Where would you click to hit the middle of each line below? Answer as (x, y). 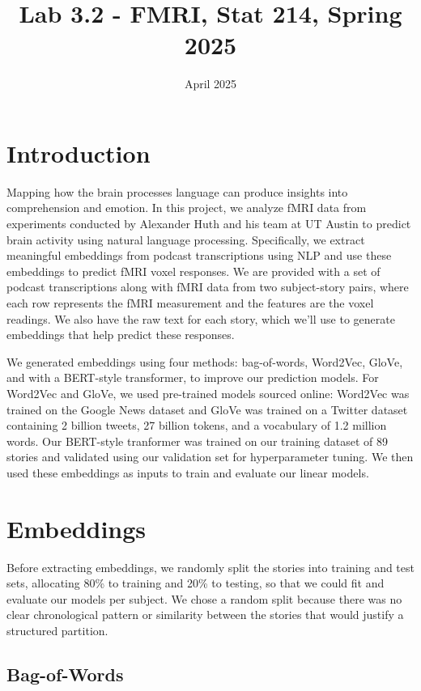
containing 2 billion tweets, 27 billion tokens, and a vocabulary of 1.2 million (197, 425)
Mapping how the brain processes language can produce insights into (177, 191)
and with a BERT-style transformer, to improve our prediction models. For (193, 377)
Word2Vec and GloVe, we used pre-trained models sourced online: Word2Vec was (208, 393)
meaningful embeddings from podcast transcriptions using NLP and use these (199, 255)
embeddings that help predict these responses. (121, 335)
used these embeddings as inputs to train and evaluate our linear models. (188, 472)
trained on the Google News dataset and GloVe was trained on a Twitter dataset (207, 409)
